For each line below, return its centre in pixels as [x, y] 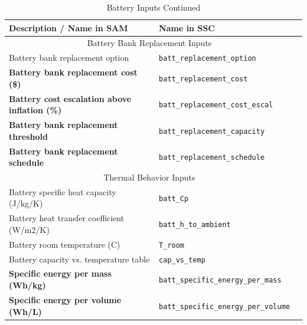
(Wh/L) [25, 311]
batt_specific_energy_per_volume [224, 306]
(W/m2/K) [29, 229]
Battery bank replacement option [69, 58]
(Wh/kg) [27, 285]
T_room [172, 245]
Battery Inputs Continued [153, 7]
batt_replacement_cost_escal [216, 105]
